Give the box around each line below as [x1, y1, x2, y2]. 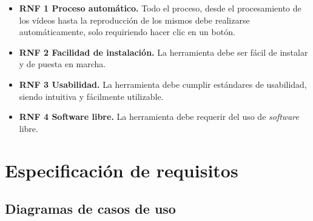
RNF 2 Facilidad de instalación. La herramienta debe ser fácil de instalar [19, 45, 308, 58]
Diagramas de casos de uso [5, 199, 176, 218]
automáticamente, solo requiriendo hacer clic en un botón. [19, 25, 235, 38]
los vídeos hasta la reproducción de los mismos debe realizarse [19, 13, 250, 26]
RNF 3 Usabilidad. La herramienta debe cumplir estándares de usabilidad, [19, 78, 307, 90]
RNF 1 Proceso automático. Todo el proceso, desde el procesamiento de [19, 2, 301, 14]
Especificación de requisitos [5, 157, 238, 182]
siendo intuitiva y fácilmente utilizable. [19, 90, 164, 102]
